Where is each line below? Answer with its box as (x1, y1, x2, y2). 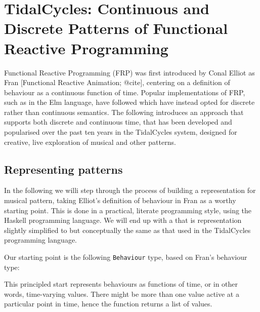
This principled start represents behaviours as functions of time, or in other (4, 279, 238, 289)
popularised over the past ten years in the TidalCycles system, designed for (4, 127, 237, 137)
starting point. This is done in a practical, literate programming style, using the (4, 205, 252, 215)
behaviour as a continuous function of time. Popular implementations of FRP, (4, 87, 245, 97)
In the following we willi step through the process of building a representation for (4, 185, 256, 196)
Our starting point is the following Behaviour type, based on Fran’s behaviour (4, 252, 247, 262)
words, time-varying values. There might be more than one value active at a (4, 288, 239, 299)
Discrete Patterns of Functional (4, 18, 228, 38)
